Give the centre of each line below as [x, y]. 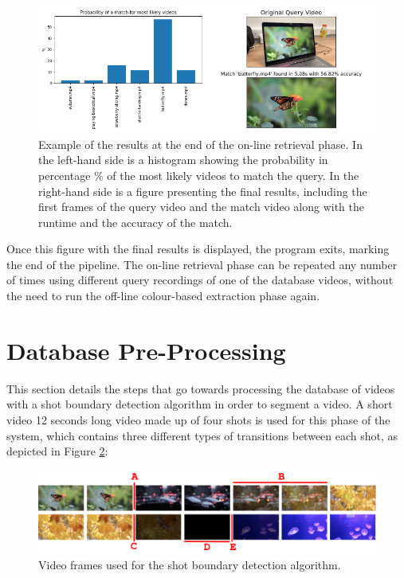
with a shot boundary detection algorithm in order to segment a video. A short [200, 404]
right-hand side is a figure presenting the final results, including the [203, 191]
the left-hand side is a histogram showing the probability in [183, 160]
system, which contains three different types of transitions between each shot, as [202, 435]
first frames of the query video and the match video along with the [201, 207]
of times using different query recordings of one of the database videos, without [200, 280]
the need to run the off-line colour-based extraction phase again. [163, 296]
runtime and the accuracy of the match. [135, 222]
